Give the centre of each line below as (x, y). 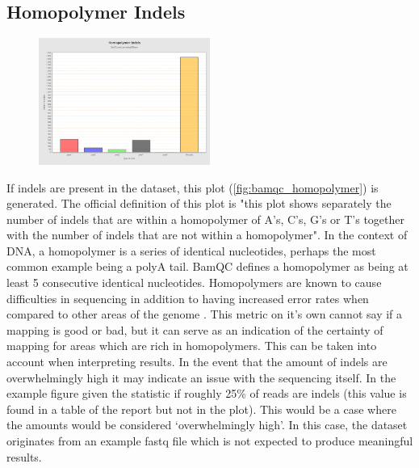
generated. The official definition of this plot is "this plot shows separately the (199, 203)
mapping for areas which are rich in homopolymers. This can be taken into (192, 346)
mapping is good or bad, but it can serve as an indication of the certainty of (195, 329)
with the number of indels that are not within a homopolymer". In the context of (207, 235)
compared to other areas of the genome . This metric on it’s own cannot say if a (205, 314)
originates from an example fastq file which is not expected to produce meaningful (210, 441)
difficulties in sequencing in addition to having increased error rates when (188, 298)
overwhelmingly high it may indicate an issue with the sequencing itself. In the (201, 377)
